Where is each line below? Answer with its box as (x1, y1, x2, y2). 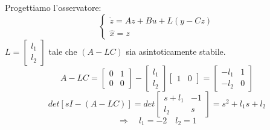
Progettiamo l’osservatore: (5, 1, 101, 13)
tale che (48, 45, 77, 57)
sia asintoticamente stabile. (126, 45, 226, 57)
